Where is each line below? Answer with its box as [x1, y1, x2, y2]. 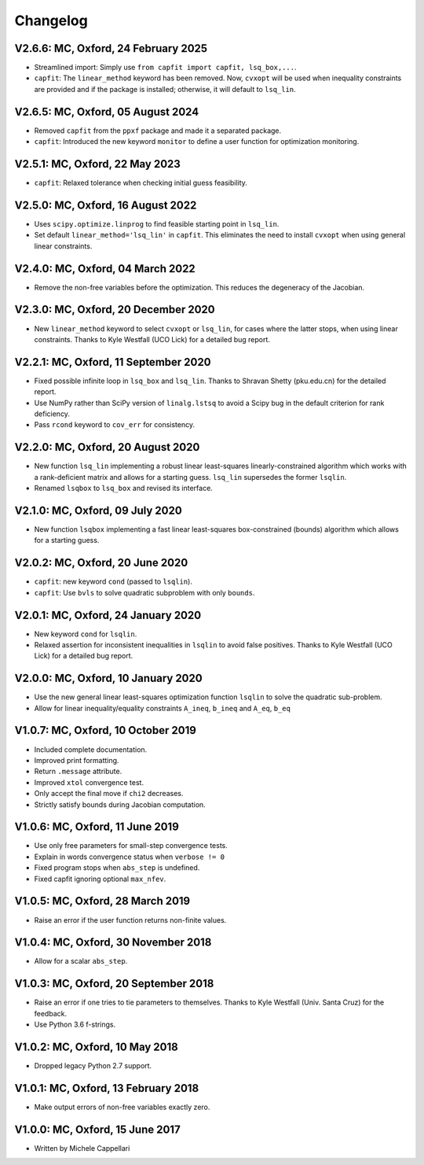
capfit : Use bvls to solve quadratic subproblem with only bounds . [34, 588, 255, 597]
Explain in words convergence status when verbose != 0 [34, 852, 225, 861]
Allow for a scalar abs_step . [34, 957, 128, 966]
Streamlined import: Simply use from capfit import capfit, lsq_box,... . [34, 63, 297, 72]
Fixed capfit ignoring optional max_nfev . [34, 874, 166, 883]
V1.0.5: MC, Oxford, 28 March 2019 [14, 894, 191, 908]
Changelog [14, 12, 88, 29]
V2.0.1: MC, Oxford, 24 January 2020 [14, 608, 202, 621]
